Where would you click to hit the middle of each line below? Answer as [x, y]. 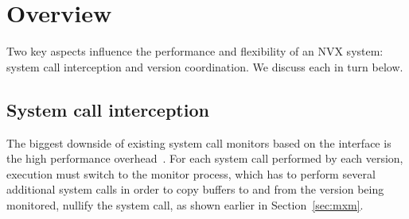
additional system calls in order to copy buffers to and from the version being [195, 189]
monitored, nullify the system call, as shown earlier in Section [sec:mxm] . [185, 204]
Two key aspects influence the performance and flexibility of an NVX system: [195, 51]
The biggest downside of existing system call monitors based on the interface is [199, 142]
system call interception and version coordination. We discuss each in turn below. [205, 66]
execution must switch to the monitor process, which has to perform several [191, 173]
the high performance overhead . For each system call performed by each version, [205, 158]
